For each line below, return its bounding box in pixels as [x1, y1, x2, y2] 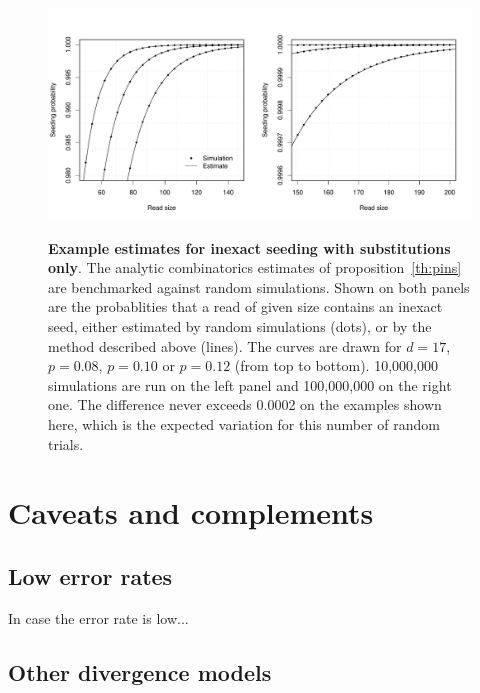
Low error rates [8, 560, 173, 591]
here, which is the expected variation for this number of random [48, 413, 440, 434]
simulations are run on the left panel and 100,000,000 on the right [48, 374, 452, 395]
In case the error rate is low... [8, 607, 189, 628]
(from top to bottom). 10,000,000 [234, 355, 438, 376]
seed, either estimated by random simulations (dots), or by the [48, 315, 432, 336]
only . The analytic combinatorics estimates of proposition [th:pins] [48, 257, 462, 278]
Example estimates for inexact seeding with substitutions [48, 237, 451, 258]
